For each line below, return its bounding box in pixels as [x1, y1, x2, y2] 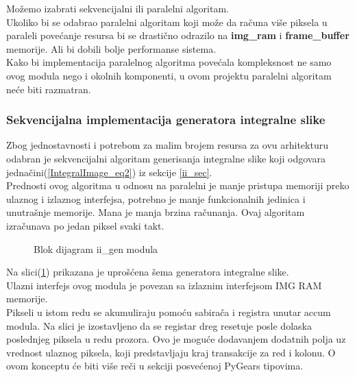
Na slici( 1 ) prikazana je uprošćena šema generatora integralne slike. [6, 265, 289, 279]
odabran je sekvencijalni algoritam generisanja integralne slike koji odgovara [6, 151, 326, 165]
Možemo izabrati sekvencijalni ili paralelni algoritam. [6, 1, 229, 15]
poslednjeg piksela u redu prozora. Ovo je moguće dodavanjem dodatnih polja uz [6, 332, 346, 346]
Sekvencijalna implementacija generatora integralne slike [6, 111, 326, 128]
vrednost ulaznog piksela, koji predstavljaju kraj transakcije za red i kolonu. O [6, 345, 336, 359]
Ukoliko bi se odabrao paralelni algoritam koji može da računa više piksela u [6, 14, 328, 29]
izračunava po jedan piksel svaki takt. [6, 218, 164, 232]
